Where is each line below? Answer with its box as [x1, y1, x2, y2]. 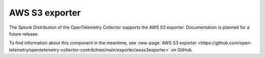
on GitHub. [171, 47, 193, 53]
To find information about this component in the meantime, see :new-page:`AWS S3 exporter [9, 40, 197, 46]
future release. [9, 31, 39, 37]
